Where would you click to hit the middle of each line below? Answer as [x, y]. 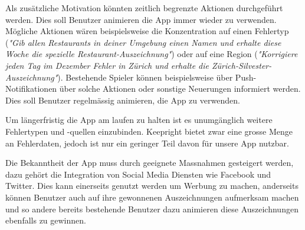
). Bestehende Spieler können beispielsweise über [145, 77]
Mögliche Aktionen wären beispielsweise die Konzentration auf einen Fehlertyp [147, 31]
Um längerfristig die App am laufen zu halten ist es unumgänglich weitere [139, 120]
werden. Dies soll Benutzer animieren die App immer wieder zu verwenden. [141, 19]
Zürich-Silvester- [242, 65]
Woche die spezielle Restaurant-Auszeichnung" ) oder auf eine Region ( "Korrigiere [152, 54]
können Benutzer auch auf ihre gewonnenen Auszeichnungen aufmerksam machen [152, 197]
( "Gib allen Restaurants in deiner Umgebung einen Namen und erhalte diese [143, 42]
